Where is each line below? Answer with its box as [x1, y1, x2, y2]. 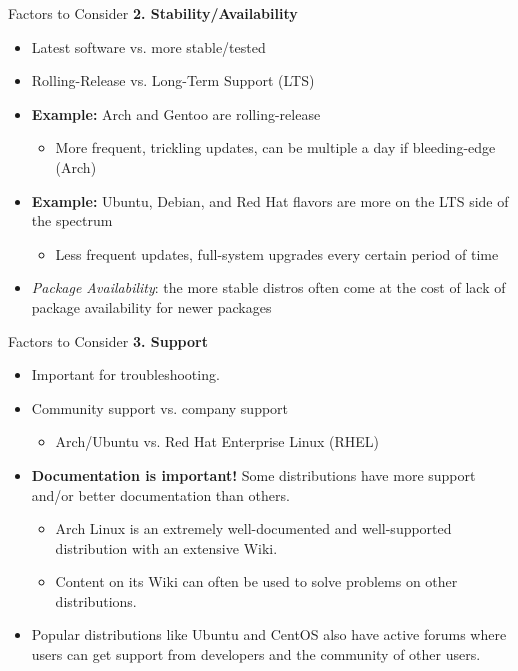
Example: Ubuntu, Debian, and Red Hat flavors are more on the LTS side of [31, 190, 509, 211]
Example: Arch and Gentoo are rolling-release [31, 103, 321, 124]
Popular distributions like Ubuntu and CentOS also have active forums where [31, 624, 507, 645]
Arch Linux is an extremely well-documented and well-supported [55, 518, 452, 539]
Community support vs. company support [31, 397, 289, 418]
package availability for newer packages [31, 296, 272, 317]
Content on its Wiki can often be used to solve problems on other [55, 571, 458, 592]
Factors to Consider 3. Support [8, 330, 208, 351]
